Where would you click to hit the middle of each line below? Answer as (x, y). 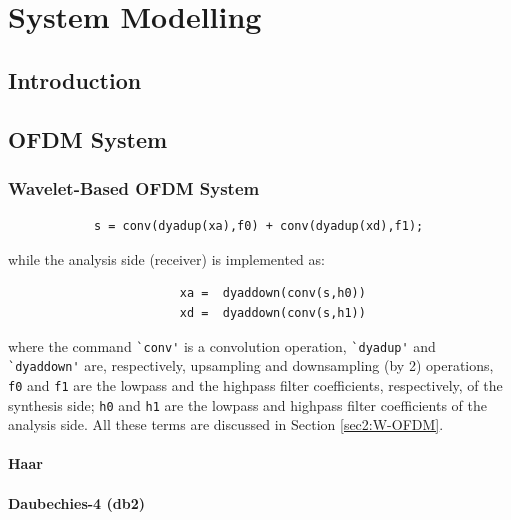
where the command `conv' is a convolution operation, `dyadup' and (222, 345)
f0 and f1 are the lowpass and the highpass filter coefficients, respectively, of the (255, 384)
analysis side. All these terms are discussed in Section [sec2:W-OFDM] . (226, 424)
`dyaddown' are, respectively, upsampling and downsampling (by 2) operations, (251, 365)
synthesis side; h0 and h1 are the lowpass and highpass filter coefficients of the (247, 404)
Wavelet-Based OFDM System (134, 187)
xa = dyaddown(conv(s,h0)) (272, 293)
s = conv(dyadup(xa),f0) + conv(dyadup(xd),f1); (258, 226)
